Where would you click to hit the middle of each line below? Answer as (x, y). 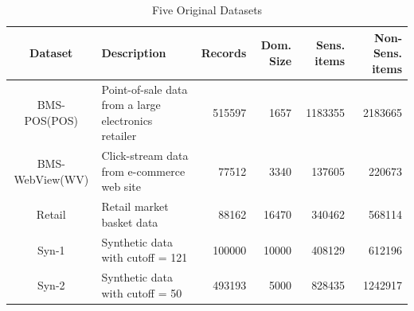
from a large (131, 105)
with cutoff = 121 (145, 257)
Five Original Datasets (207, 10)
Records (224, 53)
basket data (130, 222)
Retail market (135, 206)
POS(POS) (51, 120)
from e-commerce (143, 171)
